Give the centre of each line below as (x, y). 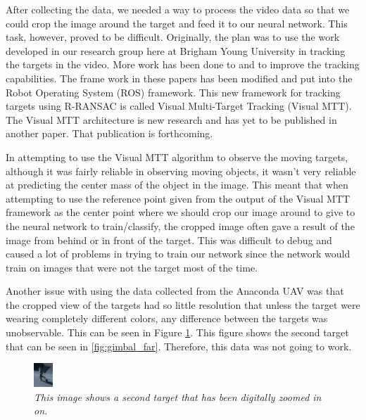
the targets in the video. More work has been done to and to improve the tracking (183, 64)
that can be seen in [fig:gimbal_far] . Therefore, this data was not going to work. (179, 346)
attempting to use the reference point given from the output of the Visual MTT (178, 198)
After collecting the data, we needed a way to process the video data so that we (178, 9)
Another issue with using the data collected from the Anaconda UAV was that (175, 291)
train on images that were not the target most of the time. (132, 267)
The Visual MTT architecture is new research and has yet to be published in (171, 119)
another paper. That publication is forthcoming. (109, 133)
